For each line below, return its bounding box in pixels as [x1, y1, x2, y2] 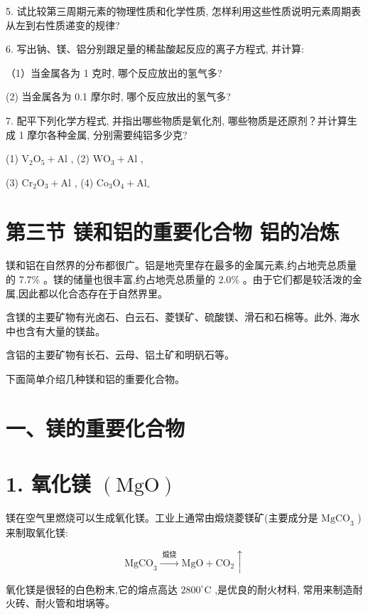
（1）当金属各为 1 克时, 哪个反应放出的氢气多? [6, 65, 222, 80]
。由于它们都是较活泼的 [242, 272, 352, 287]
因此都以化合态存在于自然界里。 [18, 285, 168, 300]
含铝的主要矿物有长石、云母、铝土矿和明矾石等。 [6, 347, 234, 362]
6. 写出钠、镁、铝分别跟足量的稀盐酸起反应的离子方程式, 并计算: [6, 41, 304, 56]
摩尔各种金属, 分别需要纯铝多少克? [27, 127, 188, 142]
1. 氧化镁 [6, 469, 91, 498]
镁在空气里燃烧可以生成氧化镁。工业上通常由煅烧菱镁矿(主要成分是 [6, 510, 318, 525]
